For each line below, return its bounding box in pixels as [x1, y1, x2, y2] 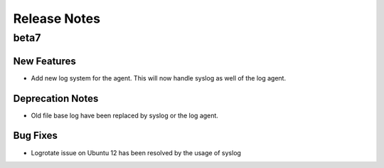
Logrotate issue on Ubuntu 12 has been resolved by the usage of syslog [31, 148, 242, 157]
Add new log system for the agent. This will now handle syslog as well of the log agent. [31, 73, 287, 82]
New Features [13, 55, 76, 67]
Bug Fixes [13, 130, 58, 142]
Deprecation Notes [13, 93, 99, 105]
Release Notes [13, 11, 101, 26]
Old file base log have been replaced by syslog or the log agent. [31, 111, 218, 120]
